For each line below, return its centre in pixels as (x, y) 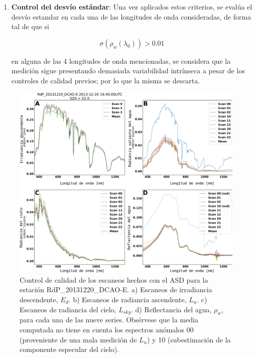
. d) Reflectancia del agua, (171, 309)
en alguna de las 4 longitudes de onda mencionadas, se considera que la (121, 61)
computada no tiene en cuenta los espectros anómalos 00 (107, 329)
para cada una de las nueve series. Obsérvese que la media (109, 320)
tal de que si (30, 26)
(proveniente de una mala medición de (78, 339)
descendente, (39, 299)
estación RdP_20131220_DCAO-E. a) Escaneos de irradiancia (116, 289)
